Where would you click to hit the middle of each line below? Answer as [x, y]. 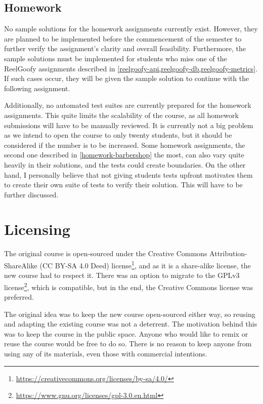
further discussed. [31, 194]
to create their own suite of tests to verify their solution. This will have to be [123, 185]
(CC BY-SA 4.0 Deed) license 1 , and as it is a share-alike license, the [145, 265]
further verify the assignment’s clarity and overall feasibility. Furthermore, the [125, 48]
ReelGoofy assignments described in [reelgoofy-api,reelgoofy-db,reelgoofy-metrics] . [131, 68]
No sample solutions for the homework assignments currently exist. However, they [131, 29]
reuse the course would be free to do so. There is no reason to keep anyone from [128, 344]
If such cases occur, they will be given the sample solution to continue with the [127, 78]
